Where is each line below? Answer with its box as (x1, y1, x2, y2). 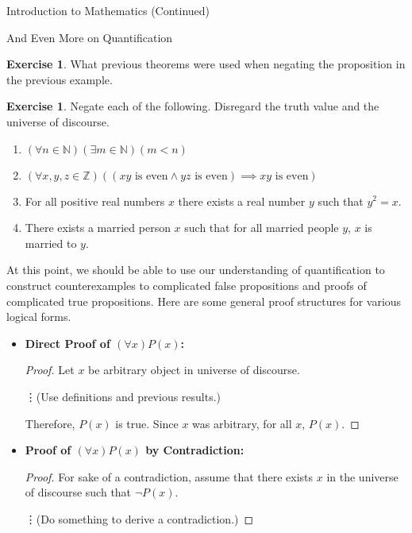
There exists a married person (25, 219, 171, 236)
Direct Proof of (25, 334, 110, 351)
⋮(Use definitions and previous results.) (25, 388, 221, 404)
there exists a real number (178, 192, 306, 209)
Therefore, (25, 415, 75, 431)
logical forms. (6, 308, 71, 325)
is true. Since (115, 415, 179, 431)
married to (25, 234, 77, 251)
